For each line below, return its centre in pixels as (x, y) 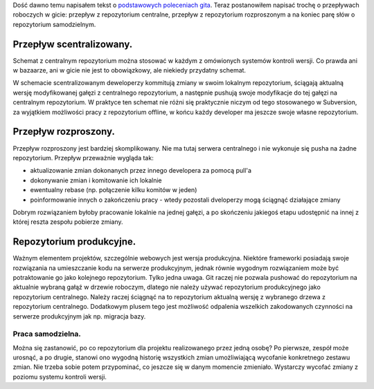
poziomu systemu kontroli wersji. (60, 377)
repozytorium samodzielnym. (54, 24)
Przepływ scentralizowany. (73, 44)
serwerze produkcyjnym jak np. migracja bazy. (79, 316)
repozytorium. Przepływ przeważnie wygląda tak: (83, 158)
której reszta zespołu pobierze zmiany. (68, 222)
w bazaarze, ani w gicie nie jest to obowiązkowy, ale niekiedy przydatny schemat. (129, 70)
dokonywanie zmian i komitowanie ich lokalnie (96, 180)
